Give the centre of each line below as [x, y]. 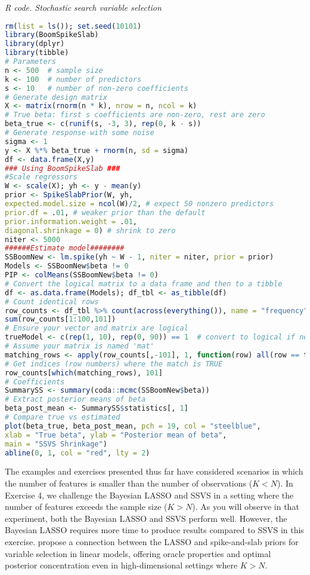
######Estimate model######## [65, 248]
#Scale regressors [41, 177]
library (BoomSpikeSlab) [52, 35]
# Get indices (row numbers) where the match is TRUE [114, 364]
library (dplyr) [35, 44]
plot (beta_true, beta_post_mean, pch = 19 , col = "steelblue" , [133, 426]
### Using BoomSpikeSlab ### [63, 168]
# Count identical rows [52, 302]
